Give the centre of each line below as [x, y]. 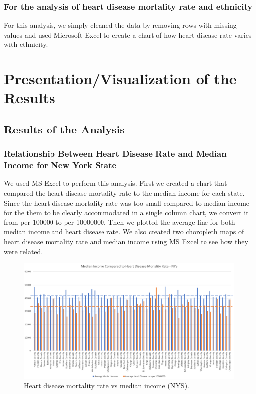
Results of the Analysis [64, 129]
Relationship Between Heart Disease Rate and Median [115, 153]
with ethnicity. [26, 44]
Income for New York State [60, 165]
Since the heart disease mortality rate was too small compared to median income [127, 202]
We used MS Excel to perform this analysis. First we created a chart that [116, 183]
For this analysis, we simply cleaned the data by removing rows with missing [120, 25]
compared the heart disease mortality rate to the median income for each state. [124, 193]
